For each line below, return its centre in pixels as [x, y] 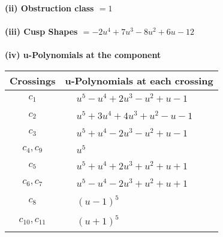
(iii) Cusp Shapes [41, 31]
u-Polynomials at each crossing [139, 80]
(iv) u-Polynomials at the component [83, 55]
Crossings [33, 80]
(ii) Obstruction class [49, 8]
